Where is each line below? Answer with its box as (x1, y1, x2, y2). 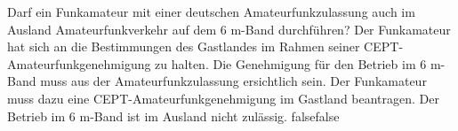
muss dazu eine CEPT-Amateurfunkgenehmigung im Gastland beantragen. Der (7, 89, 440, 107)
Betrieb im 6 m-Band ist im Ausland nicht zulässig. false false (7, 106, 340, 125)
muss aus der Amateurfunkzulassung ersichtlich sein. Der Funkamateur (40, 72, 427, 90)
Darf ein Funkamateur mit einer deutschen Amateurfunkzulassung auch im (7, 3, 415, 20)
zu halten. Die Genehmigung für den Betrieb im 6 (155, 54, 427, 73)
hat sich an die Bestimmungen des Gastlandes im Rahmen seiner (7, 37, 360, 56)
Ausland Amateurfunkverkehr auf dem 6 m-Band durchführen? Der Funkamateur (7, 19, 451, 38)
